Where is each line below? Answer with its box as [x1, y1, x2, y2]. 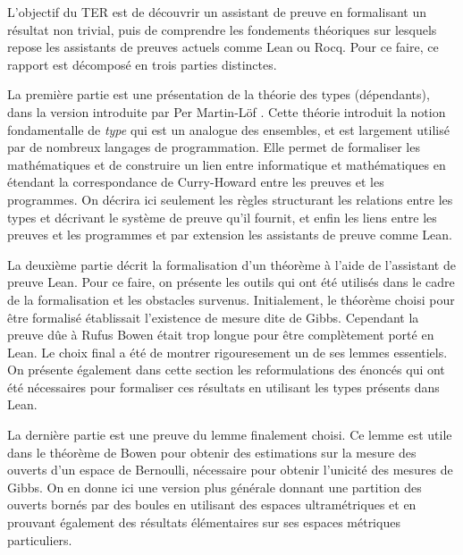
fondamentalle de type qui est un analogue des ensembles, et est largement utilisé [7, 120, 450, 139]
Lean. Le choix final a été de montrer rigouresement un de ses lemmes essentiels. [7, 342, 448, 361]
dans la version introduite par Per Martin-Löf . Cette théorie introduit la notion [7, 102, 446, 121]
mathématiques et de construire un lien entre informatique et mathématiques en [7, 155, 446, 173]
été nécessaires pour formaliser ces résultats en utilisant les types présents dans [7, 377, 440, 396]
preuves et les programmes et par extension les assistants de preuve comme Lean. [7, 225, 452, 244]
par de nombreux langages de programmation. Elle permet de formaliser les [7, 138, 420, 156]
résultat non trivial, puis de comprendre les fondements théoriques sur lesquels [7, 20, 437, 38]
